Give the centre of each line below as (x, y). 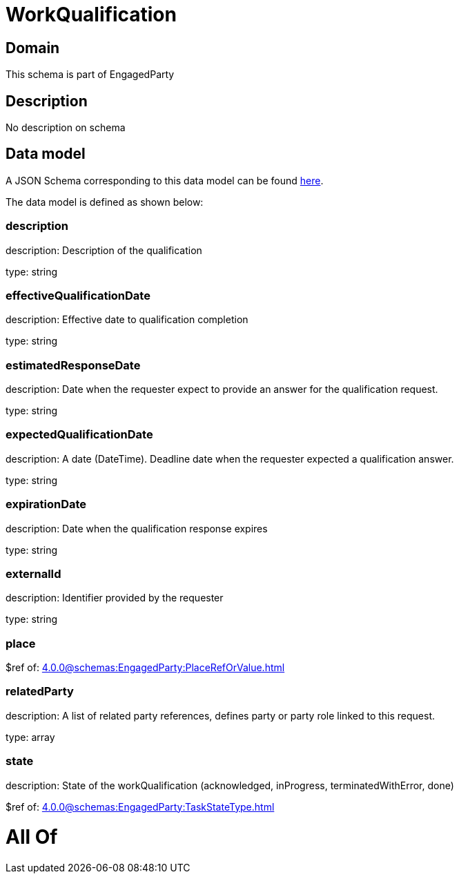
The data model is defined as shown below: (105, 202)
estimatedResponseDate (73, 365)
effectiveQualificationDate (78, 295)
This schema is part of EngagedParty (90, 75)
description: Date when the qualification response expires (137, 528)
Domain (33, 48)
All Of (32, 837)
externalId (33, 573)
